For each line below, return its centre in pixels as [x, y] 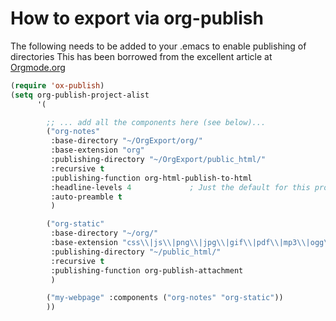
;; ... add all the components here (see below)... [156, 122]
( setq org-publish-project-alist [80, 95]
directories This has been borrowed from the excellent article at [141, 56]
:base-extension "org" [97, 150]
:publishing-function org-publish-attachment [147, 270]
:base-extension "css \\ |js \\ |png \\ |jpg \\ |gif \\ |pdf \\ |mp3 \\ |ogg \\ [191, 243]
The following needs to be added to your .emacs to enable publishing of [158, 46]
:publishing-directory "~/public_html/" [136, 252]
